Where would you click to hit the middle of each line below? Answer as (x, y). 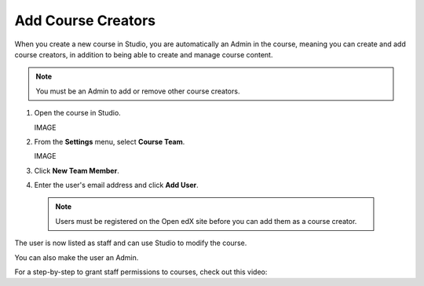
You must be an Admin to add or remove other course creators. (138, 91)
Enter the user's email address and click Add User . (117, 185)
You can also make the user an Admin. (77, 257)
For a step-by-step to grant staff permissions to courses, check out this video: (141, 272)
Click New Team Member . (77, 170)
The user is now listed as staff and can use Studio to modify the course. (131, 243)
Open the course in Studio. (77, 113)
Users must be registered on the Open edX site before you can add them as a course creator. (206, 221)
